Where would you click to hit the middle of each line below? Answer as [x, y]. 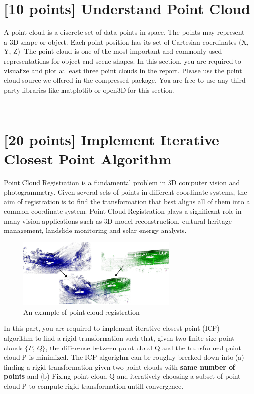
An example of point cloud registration [82, 312]
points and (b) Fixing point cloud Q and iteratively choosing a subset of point [122, 376]
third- [239, 80]
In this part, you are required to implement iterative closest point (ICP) [112, 328]
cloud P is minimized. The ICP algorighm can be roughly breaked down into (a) [124, 357]
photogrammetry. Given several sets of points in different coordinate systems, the [126, 192]
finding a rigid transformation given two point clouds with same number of [120, 366]
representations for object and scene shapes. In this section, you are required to [123, 60]
